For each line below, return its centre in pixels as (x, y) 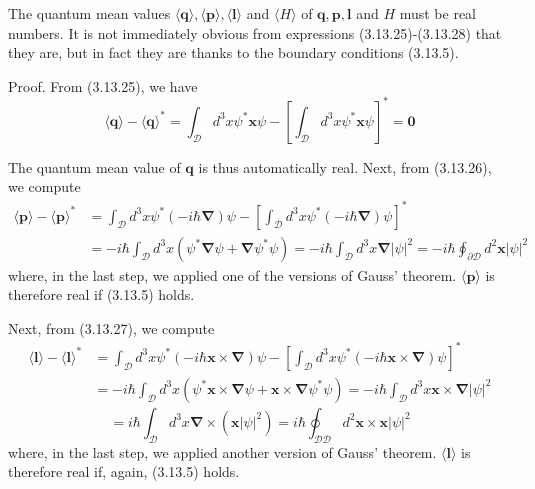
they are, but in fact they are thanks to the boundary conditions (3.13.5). (233, 52)
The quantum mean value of (94, 166)
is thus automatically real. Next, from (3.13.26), (345, 166)
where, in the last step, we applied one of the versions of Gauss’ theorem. (232, 274)
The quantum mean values (89, 13)
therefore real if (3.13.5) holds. (101, 294)
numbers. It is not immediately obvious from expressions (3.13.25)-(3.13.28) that (255, 32)
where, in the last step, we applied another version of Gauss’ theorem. (222, 451)
